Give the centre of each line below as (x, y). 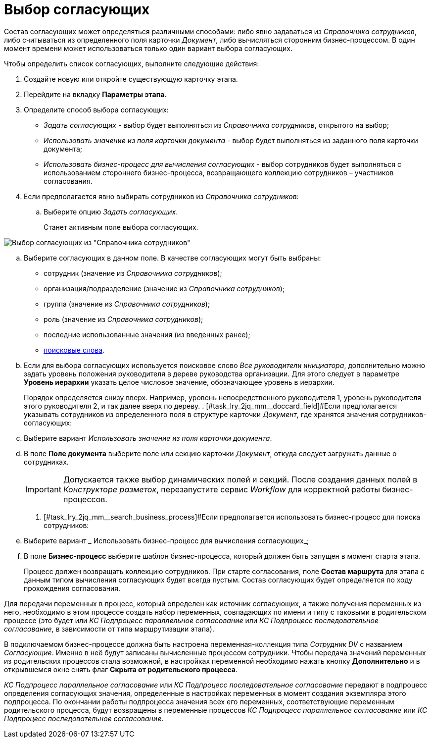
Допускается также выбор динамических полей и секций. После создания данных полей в (240, 479)
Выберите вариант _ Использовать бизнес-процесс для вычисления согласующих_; (167, 540)
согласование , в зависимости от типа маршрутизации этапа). (109, 629)
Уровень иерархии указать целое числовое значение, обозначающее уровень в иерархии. (179, 382)
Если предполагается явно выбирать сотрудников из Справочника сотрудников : (161, 196)
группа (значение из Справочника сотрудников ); (127, 304)
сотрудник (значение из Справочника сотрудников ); (133, 273)
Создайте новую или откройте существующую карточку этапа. (131, 79)
